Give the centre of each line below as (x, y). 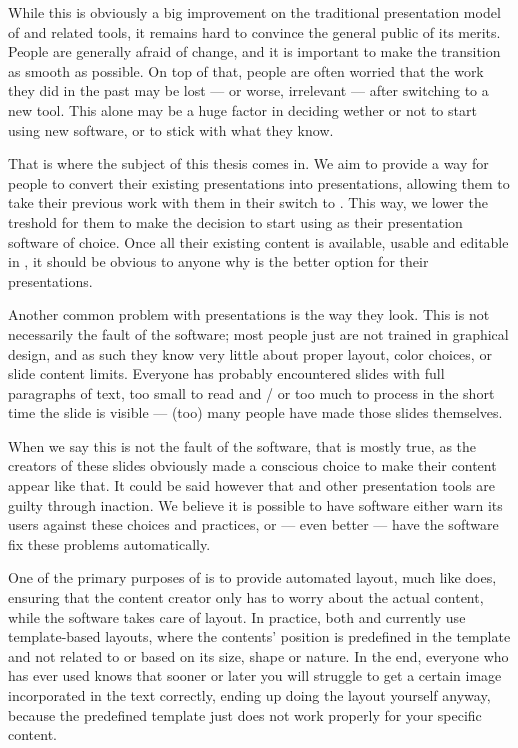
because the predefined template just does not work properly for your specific (245, 714)
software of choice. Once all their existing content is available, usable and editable (258, 241)
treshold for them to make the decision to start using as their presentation (235, 221)
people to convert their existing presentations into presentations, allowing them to (259, 182)
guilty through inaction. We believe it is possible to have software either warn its (255, 504)
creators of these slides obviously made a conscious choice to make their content (252, 465)
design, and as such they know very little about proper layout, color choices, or (250, 353)
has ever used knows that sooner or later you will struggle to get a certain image (255, 675)
